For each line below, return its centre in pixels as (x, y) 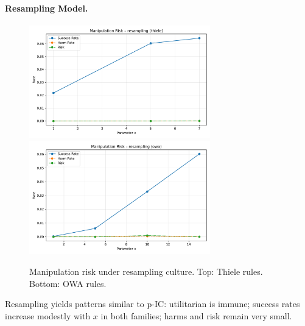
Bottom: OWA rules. (68, 283)
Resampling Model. (47, 8)
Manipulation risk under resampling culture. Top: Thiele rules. (146, 271)
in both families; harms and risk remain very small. (196, 315)
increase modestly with (48, 315)
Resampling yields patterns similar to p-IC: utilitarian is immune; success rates (152, 304)
